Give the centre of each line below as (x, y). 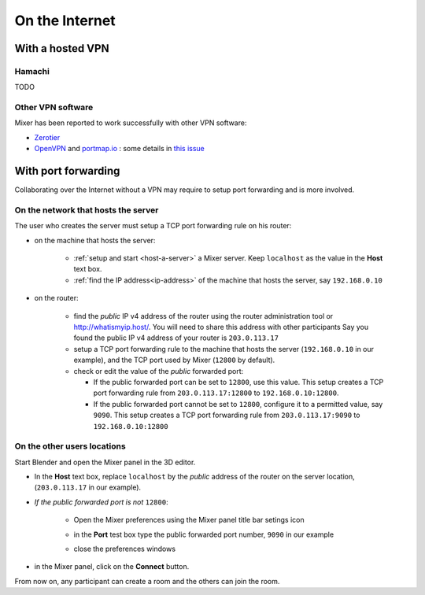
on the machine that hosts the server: (95, 240)
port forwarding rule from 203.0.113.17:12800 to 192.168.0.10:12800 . (216, 393)
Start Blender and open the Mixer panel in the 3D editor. (105, 462)
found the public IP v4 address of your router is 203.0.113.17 (176, 338)
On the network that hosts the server (87, 210)
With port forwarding (67, 171)
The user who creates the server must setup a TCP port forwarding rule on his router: (153, 226)
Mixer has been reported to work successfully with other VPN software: (131, 123)
